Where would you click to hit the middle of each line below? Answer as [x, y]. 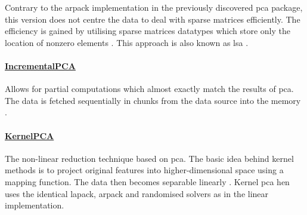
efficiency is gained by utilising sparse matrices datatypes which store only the [148, 31]
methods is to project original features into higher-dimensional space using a [144, 170]
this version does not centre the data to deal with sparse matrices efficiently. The [153, 19]
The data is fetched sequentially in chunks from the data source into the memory [153, 100]
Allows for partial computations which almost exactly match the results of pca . [149, 89]
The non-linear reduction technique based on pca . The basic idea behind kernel [149, 158]
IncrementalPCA [40, 65]
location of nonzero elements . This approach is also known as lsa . [127, 42]
